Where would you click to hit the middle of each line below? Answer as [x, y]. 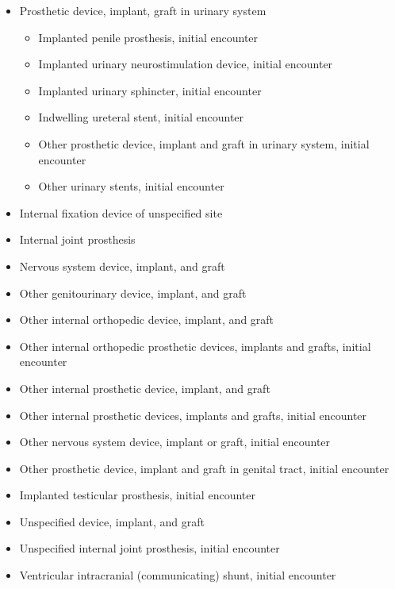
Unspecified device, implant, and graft [112, 521]
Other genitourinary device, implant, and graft [133, 293]
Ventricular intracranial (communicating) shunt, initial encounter [178, 575]
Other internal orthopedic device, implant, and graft [147, 320]
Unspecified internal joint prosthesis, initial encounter [150, 548]
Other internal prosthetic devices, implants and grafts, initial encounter [193, 415]
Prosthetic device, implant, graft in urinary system [143, 10]
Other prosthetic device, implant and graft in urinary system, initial [204, 143]
